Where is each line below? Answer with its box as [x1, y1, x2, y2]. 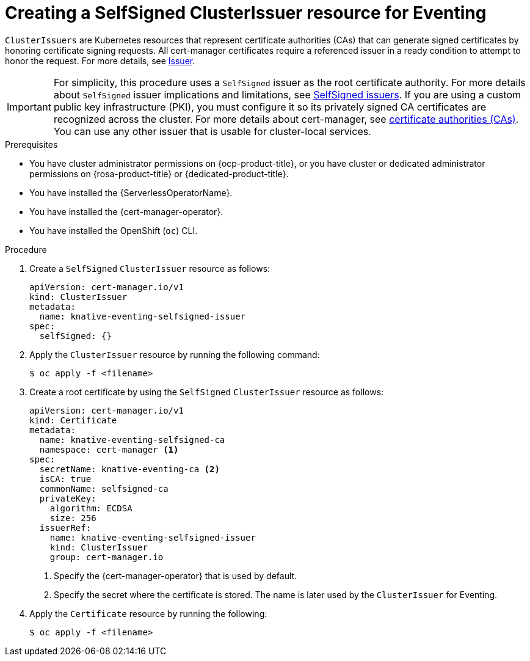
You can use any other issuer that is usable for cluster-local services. [53, 125, 371, 137]
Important [7, 100, 51, 113]
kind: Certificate [29, 415, 117, 425]
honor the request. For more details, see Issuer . [5, 55, 195, 66]
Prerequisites [5, 139, 58, 150]
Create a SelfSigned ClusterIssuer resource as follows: [29, 263, 270, 274]
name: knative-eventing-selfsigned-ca [39, 434, 225, 445]
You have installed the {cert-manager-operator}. [29, 206, 223, 217]
